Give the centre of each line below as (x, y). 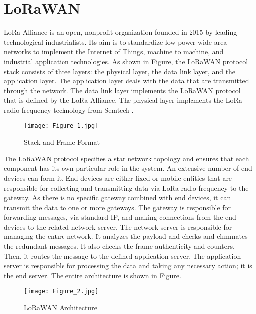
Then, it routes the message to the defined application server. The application (123, 256)
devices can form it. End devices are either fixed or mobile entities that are (118, 178)
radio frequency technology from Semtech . (69, 110)
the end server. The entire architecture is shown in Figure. (93, 275)
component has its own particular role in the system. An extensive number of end (128, 168)
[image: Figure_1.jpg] (61, 126)
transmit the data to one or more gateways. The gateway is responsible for (118, 207)
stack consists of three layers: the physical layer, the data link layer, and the (120, 71)
